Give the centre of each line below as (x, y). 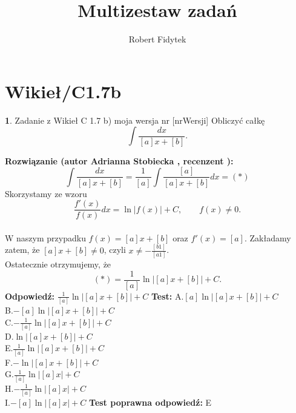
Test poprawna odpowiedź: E (150, 402)
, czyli (115, 250)
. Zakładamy (268, 237)
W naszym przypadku (45, 237)
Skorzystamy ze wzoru (46, 193)
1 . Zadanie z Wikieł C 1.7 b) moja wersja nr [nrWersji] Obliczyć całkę (135, 120)
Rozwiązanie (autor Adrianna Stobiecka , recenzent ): (119, 160)
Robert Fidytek (157, 39)
